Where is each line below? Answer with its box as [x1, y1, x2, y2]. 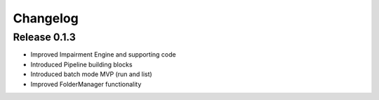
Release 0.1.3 [13, 31, 77, 43]
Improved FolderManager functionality [30, 80, 142, 88]
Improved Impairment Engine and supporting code [30, 50, 176, 59]
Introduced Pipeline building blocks [30, 60, 133, 69]
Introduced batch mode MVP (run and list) [30, 70, 152, 78]
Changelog [13, 10, 79, 26]
